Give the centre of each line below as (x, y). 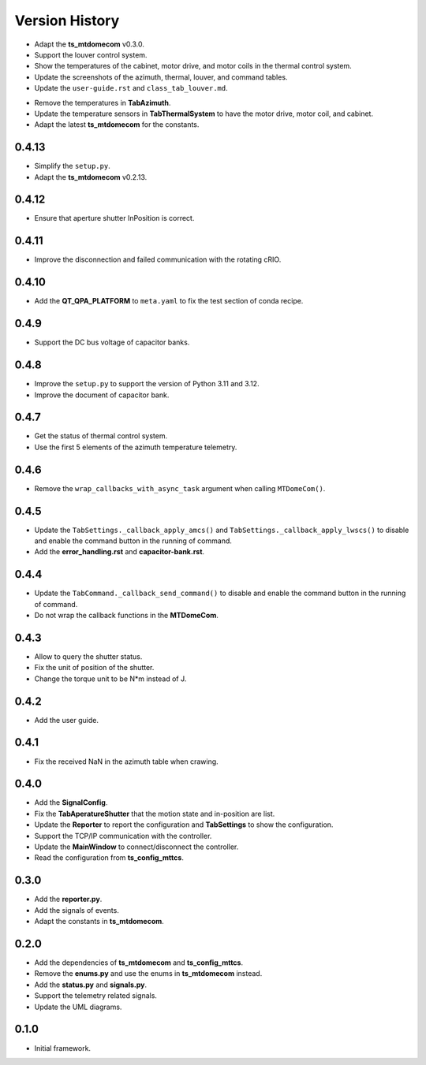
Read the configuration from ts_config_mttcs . (109, 858)
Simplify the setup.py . (72, 166)
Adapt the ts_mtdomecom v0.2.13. (91, 177)
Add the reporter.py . (68, 899)
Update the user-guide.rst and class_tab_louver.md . (131, 88)
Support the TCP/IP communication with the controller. (123, 836)
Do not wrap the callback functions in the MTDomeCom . (126, 616)
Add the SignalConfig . (71, 802)
